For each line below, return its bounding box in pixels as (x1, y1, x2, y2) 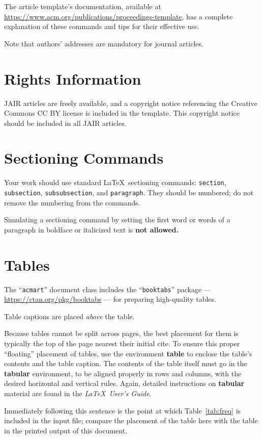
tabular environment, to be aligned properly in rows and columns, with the (4, 368, 242, 378)
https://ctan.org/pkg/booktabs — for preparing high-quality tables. (4, 294, 216, 304)
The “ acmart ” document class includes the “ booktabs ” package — (4, 283, 211, 294)
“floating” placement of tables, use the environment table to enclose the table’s (4, 348, 252, 358)
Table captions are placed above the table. (4, 311, 135, 321)
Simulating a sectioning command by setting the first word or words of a (4, 214, 230, 225)
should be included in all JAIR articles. (4, 117, 127, 128)
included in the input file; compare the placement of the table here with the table (4, 415, 258, 426)
